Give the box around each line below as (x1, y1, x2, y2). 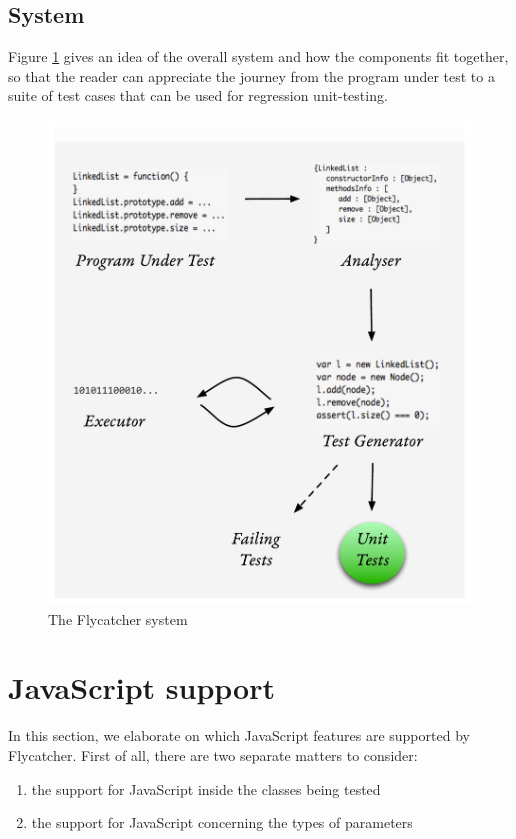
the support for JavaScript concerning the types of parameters (31, 812, 413, 833)
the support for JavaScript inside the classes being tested (31, 778, 381, 799)
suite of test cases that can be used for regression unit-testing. (8, 85, 388, 106)
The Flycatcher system (48, 608, 188, 629)
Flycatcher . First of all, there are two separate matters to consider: (8, 745, 418, 765)
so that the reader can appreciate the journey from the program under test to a (8, 65, 495, 86)
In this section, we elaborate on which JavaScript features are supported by (8, 725, 470, 746)
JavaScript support (8, 667, 275, 708)
